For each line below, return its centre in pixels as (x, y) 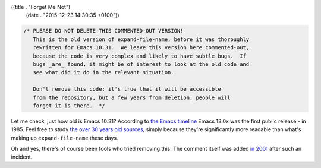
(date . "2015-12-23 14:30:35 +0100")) (73, 15)
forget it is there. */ (69, 106)
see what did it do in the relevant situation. (104, 72)
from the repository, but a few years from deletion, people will (132, 97)
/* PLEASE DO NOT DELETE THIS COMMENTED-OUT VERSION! (103, 31)
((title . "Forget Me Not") (41, 7)
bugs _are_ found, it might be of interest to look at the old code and (141, 64)
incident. (22, 157)
